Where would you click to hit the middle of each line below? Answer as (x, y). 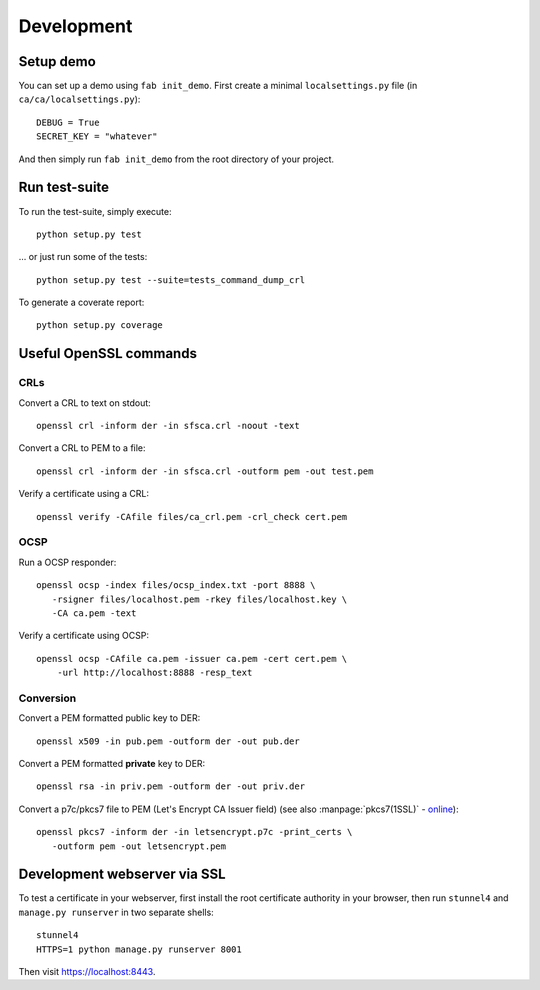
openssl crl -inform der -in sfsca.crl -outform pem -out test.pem (205, 471)
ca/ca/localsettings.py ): (79, 99)
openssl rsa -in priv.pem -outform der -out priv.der (170, 786)
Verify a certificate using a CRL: (84, 494)
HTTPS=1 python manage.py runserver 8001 (139, 949)
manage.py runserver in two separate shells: (116, 912)
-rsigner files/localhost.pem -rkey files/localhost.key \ (199, 599)
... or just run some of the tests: (83, 257)
